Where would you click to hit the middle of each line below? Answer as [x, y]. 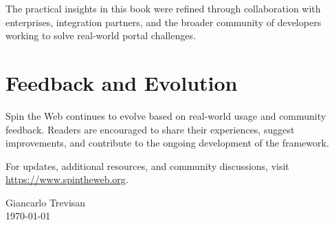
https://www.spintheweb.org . [67, 179]
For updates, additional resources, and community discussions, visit [147, 165]
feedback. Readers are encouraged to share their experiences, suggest [150, 129]
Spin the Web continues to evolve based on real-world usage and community [166, 115]
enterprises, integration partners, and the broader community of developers [164, 22]
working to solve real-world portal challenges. [101, 35]
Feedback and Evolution [122, 82]
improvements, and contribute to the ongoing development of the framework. [167, 143]
